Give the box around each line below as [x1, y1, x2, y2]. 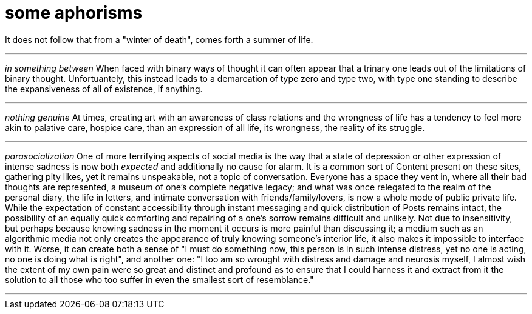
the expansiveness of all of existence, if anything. [5, 83, 203, 94]
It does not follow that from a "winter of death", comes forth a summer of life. [5, 34, 313, 45]
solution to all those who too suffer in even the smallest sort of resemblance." [5, 274, 314, 285]
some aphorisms [5, 2, 143, 23]
